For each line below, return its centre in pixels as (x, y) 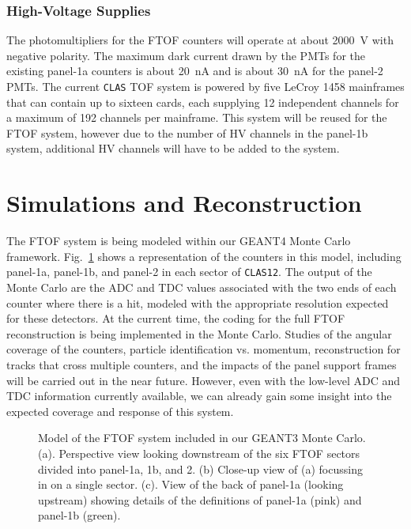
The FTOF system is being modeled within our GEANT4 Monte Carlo (179, 241)
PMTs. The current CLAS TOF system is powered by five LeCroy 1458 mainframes (205, 86)
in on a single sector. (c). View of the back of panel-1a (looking (191, 484)
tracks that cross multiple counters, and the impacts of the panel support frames (202, 364)
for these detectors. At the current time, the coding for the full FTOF (176, 318)
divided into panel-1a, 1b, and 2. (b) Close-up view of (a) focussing (200, 469)
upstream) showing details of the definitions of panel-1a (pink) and (200, 499)
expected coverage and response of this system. (120, 411)
